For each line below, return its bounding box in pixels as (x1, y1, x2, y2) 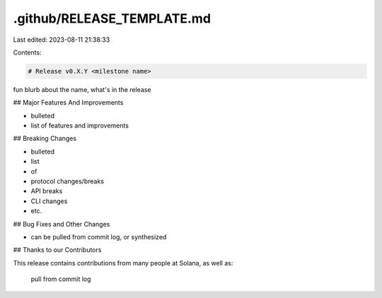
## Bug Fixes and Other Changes (13, 219, 110, 228)
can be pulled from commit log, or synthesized (30, 232, 167, 241)
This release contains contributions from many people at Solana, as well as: (13, 258, 233, 267)
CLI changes (30, 197, 68, 205)
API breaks (30, 187, 63, 195)
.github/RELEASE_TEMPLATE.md (13, 11, 212, 26)
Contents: (13, 48, 42, 57)
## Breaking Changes (13, 134, 77, 143)
